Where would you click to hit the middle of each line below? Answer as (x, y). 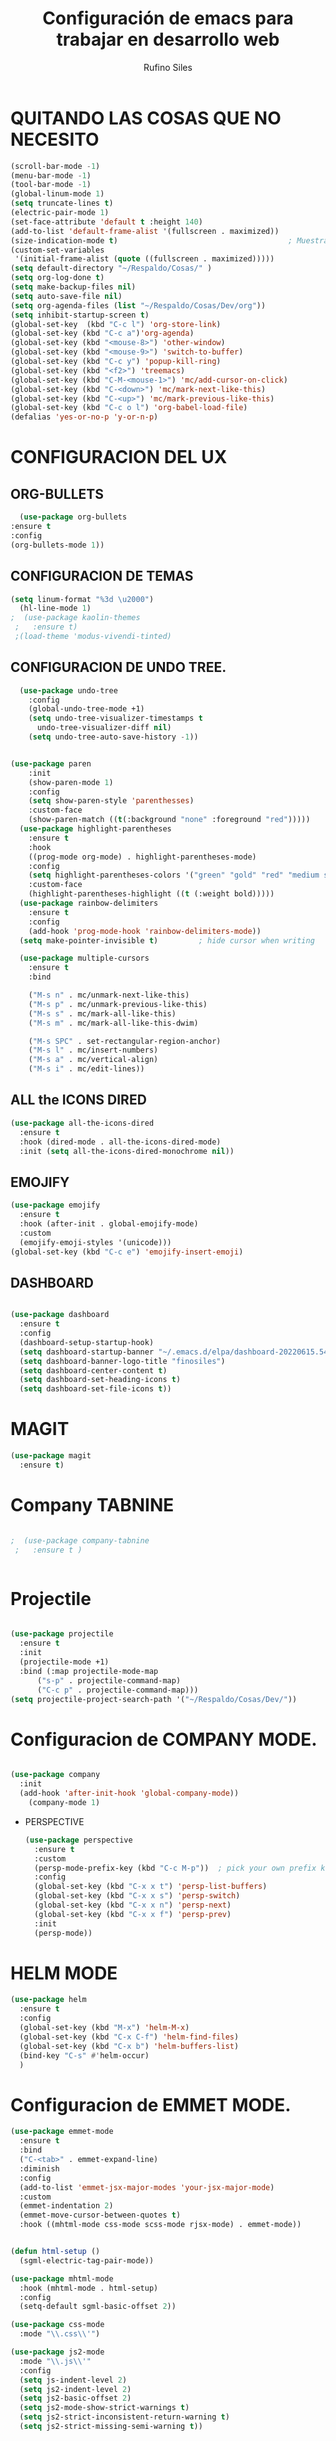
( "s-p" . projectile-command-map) (109, 1680)
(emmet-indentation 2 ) (66, 2206)
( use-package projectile (62, 1634)
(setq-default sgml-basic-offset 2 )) (98, 2307)
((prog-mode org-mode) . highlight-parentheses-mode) (142, 857)
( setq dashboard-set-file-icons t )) (95, 1389)
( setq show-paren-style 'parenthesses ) (111, 801)
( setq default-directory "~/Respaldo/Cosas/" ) (111, 268)
